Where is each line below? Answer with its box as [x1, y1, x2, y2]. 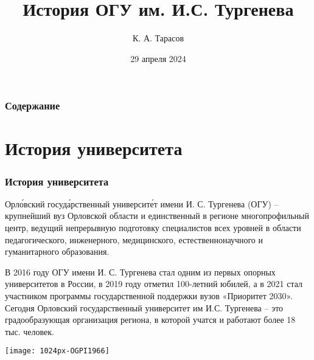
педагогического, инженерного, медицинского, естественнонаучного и [5, 233, 263, 246]
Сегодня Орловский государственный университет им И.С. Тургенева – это [5, 301, 284, 314]
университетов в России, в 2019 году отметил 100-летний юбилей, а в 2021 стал [5, 277, 303, 290]
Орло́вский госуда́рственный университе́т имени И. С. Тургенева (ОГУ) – [5, 197, 279, 210]
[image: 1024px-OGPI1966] [5, 347, 110, 356]
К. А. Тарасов [132, 32, 184, 44]
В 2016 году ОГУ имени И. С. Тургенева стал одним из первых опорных [5, 265, 276, 278]
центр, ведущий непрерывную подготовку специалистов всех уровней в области [5, 221, 301, 234]
